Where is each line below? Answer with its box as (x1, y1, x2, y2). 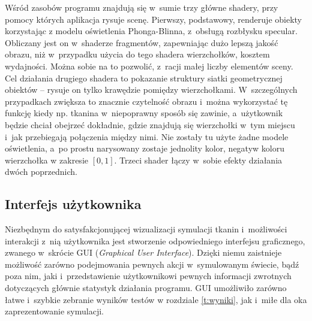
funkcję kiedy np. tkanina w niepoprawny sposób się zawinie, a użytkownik (5, 107, 283, 119)
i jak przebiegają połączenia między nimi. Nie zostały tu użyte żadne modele (5, 130, 289, 143)
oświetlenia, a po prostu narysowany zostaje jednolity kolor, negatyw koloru (5, 142, 284, 155)
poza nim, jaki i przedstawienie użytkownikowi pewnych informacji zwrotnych (5, 269, 292, 282)
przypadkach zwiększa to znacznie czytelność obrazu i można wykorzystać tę (5, 95, 288, 107)
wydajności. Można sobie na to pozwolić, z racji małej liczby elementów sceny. (5, 59, 293, 72)
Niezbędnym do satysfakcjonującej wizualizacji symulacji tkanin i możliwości (5, 223, 287, 235)
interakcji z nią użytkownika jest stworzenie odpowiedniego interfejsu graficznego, (5, 234, 305, 247)
